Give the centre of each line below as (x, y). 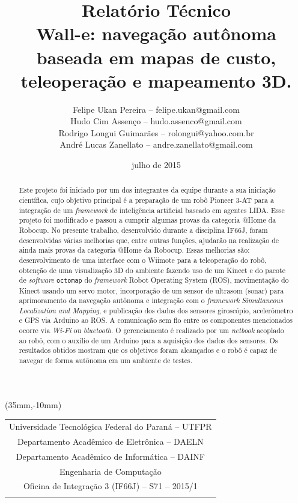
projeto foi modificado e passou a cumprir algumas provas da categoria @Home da (147, 220)
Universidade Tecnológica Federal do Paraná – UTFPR (111, 426)
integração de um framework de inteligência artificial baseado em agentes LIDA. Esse (152, 210)
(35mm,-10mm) (33, 404)
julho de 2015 (156, 165)
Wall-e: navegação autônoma (156, 33)
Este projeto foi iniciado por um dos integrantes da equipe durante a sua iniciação (147, 190)
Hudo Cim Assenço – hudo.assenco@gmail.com (156, 121)
